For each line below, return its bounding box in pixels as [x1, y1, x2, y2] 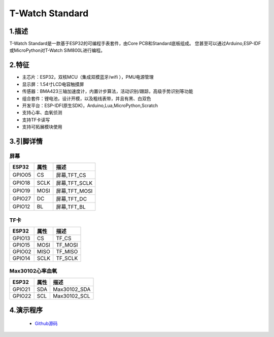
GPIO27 [12, 195, 31, 203]
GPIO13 [12, 235, 30, 242]
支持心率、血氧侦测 [22, 110, 62, 116]
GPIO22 [12, 292, 31, 299]
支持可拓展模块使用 [22, 124, 62, 130]
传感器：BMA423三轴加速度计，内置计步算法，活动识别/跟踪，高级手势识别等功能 [22, 88, 193, 94]
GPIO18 [12, 179, 30, 186]
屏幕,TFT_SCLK [56, 180, 93, 187]
